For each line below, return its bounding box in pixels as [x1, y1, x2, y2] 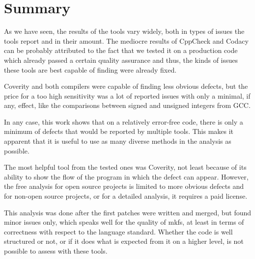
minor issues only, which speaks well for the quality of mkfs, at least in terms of [4, 217, 244, 227]
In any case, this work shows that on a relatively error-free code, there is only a [4, 116, 243, 127]
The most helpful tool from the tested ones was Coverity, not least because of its [4, 162, 247, 172]
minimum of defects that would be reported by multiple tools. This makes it [4, 126, 234, 136]
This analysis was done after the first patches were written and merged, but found [4, 207, 252, 217]
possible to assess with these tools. [4, 246, 108, 256]
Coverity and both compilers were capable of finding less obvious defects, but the [4, 81, 248, 91]
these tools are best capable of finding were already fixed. [4, 64, 177, 75]
